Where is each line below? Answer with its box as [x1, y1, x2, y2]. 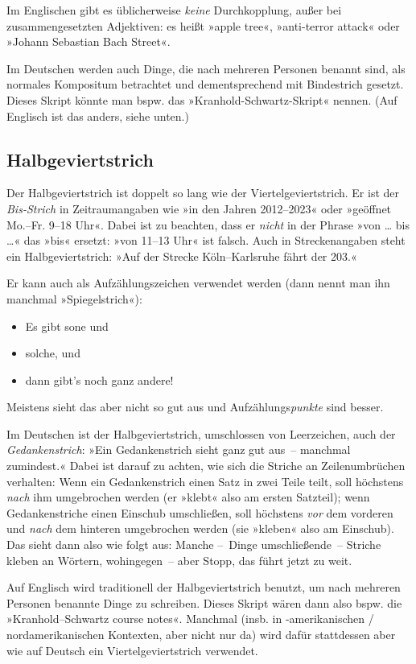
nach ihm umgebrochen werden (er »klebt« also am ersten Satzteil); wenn [6, 489, 370, 505]
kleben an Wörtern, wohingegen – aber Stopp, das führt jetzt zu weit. [6, 551, 352, 568]
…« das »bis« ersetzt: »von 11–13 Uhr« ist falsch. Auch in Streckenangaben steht [6, 232, 406, 249]
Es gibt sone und [25, 317, 109, 334]
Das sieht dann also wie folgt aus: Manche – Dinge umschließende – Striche [6, 536, 381, 553]
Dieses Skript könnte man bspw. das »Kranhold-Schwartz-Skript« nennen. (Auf [6, 91, 397, 108]
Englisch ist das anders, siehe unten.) [6, 107, 189, 124]
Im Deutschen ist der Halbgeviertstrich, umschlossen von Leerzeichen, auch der [6, 425, 396, 442]
